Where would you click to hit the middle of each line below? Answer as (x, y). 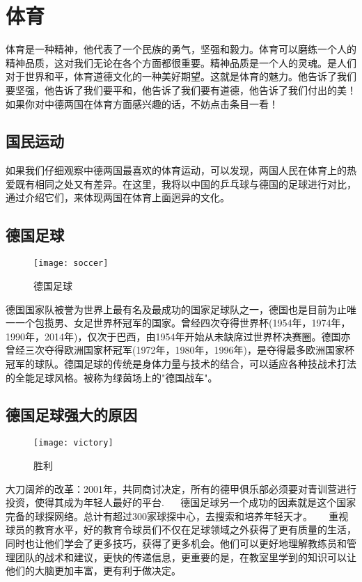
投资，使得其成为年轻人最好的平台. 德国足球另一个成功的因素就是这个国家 (181, 502)
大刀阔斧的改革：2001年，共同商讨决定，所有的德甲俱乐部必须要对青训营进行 (181, 488)
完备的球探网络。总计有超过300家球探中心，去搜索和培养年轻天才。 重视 (177, 516)
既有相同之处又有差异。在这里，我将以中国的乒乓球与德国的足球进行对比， (186, 183)
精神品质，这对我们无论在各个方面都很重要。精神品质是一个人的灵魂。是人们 (181, 62)
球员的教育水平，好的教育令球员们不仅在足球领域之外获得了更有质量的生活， (181, 529)
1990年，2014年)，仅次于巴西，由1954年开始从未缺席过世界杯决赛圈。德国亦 (178, 336)
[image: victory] (73, 443)
